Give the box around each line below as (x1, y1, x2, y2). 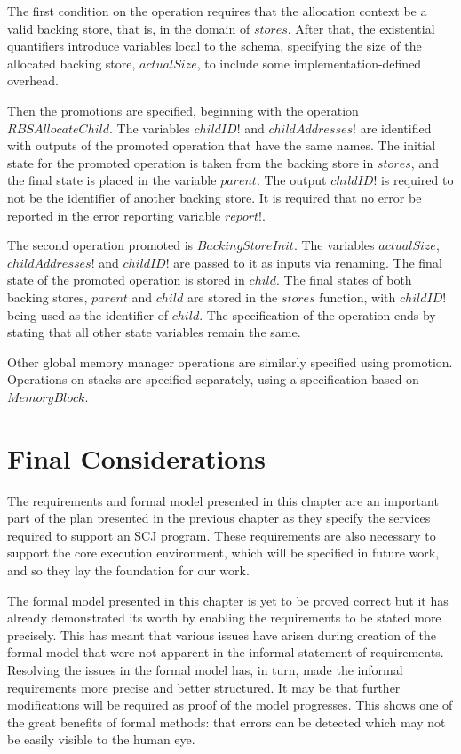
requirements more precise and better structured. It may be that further (7, 678, 401, 696)
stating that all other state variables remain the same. (7, 323, 301, 341)
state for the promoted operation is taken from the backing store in (7, 153, 374, 172)
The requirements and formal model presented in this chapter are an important (7, 491, 439, 509)
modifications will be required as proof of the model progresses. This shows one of (7, 695, 453, 714)
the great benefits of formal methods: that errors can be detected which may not (7, 712, 446, 731)
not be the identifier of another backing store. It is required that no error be (7, 188, 422, 206)
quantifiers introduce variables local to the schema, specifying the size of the (7, 36, 422, 55)
